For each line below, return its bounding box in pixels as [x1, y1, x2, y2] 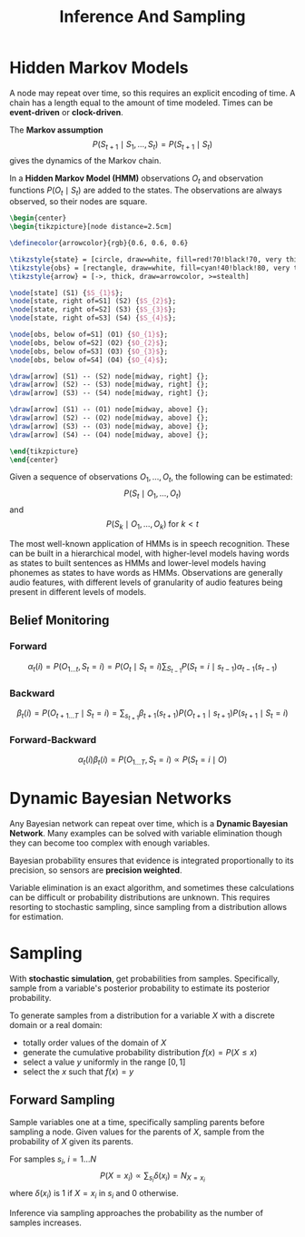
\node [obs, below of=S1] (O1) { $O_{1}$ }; [9, 330, 169, 340]
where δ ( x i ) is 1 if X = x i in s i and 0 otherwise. [9, 1187, 179, 1201]
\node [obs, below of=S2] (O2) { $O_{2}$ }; [9, 338, 169, 347]
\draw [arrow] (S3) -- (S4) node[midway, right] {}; [9, 389, 209, 398]
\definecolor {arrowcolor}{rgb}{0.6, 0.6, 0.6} [9, 239, 189, 248]
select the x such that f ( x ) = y [22, 1066, 134, 1077]
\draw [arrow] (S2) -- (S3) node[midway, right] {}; [9, 380, 209, 390]
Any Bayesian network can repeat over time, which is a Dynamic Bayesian [9, 818, 289, 829]
